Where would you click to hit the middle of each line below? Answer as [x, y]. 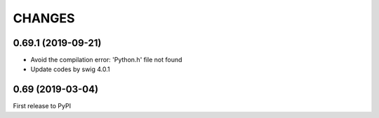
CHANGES [44, 18]
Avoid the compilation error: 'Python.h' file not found [106, 60]
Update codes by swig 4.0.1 [70, 69]
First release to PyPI [42, 106]
